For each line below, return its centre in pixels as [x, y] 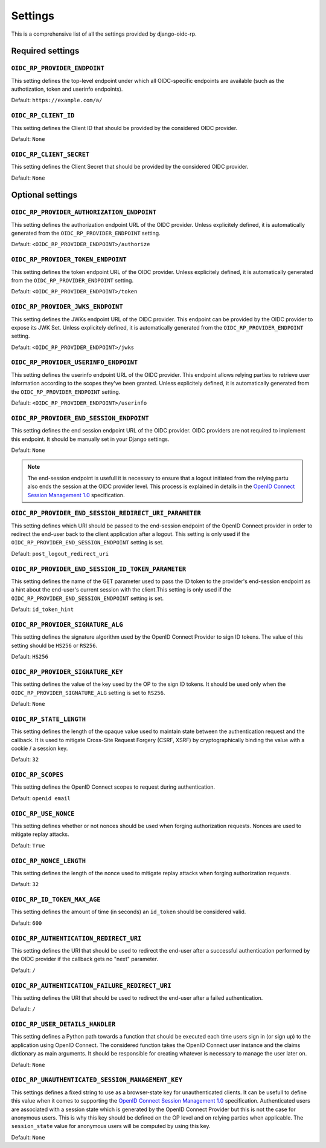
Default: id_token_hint [43, 609]
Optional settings [44, 195]
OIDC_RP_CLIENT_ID [43, 116]
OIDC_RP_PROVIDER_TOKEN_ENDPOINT [69, 260]
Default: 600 [27, 923]
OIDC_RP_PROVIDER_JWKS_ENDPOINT [67, 307]
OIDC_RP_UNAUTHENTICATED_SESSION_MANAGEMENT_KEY [97, 1080]
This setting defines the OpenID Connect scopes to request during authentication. [113, 787]
